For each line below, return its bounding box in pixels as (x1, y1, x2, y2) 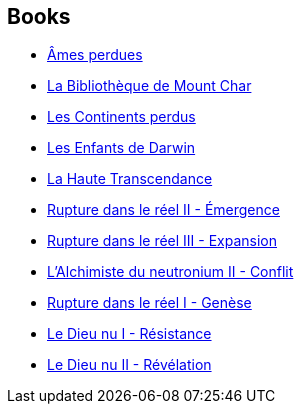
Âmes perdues (47, 46, 143, 64)
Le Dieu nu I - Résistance (47, 325, 212, 343)
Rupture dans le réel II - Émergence (47, 201, 280, 219)
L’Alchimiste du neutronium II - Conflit (47, 263, 294, 281)
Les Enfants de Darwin (47, 139, 196, 157)
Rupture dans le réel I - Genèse (47, 294, 252, 312)
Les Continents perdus (47, 108, 196, 126)
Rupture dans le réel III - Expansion (47, 232, 278, 250)
